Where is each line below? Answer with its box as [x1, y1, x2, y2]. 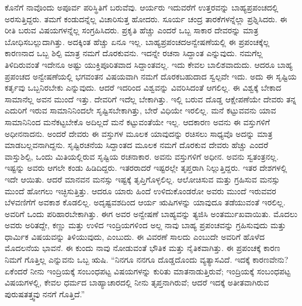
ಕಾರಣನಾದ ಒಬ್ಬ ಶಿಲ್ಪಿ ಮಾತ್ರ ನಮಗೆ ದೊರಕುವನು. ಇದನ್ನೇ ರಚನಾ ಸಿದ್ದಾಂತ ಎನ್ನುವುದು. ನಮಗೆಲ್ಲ [5, 47, 263, 59]
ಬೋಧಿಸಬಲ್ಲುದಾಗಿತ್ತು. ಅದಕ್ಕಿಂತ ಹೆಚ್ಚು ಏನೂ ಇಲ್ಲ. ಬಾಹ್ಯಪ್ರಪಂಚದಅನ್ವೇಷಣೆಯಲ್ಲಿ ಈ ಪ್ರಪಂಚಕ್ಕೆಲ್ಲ [5, 35, 270, 47]
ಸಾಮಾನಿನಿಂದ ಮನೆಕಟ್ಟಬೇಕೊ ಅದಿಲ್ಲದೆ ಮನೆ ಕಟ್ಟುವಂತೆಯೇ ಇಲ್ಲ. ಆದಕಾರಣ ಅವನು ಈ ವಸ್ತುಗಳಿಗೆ [5, 115, 270, 128]
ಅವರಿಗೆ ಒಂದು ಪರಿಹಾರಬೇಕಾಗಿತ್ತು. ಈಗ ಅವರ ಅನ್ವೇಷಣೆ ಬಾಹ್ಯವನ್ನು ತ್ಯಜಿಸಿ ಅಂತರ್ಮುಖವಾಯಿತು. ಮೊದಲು [5, 207, 298, 219]
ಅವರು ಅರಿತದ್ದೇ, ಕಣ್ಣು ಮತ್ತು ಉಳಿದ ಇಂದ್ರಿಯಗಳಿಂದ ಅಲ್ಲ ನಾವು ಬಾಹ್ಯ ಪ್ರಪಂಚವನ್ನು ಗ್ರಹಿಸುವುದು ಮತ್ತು [5, 219, 286, 231]
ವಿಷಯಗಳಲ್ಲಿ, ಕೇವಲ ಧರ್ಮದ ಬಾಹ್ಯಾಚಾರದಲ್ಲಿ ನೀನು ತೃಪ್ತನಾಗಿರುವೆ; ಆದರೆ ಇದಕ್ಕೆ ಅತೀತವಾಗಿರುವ [5, 276, 269, 288]
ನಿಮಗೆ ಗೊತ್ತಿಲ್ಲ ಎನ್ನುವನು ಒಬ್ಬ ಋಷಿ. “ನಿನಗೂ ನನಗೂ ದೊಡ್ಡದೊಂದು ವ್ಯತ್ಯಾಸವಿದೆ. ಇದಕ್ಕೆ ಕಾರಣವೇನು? [5, 253, 289, 266]
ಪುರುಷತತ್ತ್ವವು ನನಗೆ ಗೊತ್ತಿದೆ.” [5, 287, 85, 300]
